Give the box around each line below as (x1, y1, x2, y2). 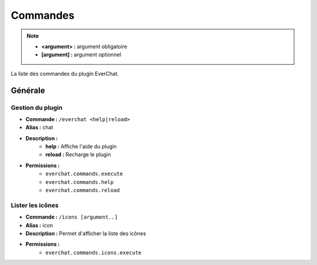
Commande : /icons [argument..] (25, 213, 118, 220)
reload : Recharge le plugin (45, 151, 111, 158)
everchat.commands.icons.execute (45, 249, 142, 256)
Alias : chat (25, 124, 53, 131)
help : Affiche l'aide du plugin (45, 143, 117, 150)
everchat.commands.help (45, 179, 114, 185)
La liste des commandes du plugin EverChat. (11, 70, 119, 77)
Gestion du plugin (11, 103, 63, 112)
